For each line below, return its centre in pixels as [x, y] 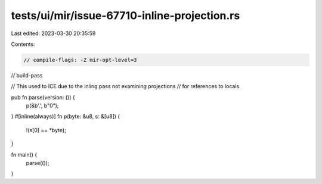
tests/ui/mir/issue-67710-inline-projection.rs [126, 15]
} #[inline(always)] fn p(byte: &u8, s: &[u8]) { [66, 117]
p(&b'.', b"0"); [42, 106]
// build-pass [27, 75]
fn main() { [24, 154]
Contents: [23, 44]
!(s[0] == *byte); [46, 130]
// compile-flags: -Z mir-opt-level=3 [80, 60]
